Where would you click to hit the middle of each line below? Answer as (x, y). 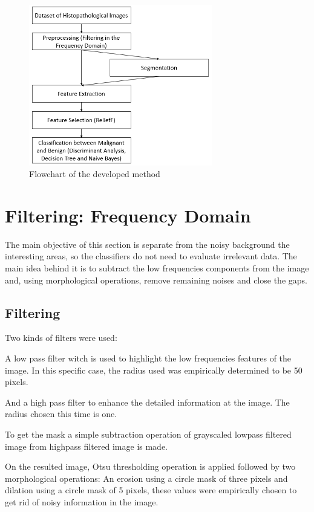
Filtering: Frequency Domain (128, 215)
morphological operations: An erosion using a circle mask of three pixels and (146, 478)
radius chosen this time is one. (61, 414)
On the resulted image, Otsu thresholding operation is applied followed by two (150, 466)
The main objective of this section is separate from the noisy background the (147, 244)
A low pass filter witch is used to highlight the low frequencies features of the (148, 358)
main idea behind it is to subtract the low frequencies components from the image (157, 268)
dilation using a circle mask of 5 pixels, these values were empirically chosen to (151, 490)
